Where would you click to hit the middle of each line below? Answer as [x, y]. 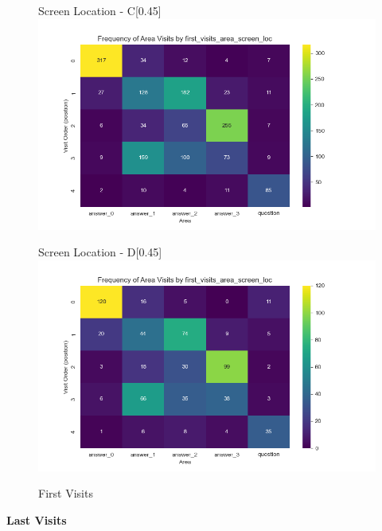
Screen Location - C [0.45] [100, 10]
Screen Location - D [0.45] [100, 252]
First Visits [66, 493]
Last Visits [37, 519]
